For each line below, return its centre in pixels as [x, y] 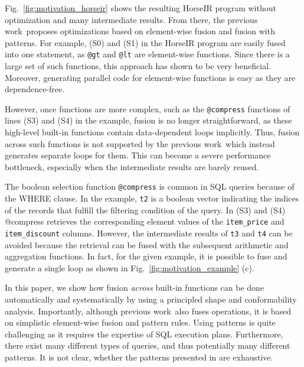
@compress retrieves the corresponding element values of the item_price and [145, 221]
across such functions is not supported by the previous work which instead [140, 143]
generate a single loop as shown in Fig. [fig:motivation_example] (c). [130, 267]
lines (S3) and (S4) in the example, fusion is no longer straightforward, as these [148, 120]
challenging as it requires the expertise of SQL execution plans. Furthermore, [144, 334]
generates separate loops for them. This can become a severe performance [138, 155]
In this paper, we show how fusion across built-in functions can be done [135, 288]
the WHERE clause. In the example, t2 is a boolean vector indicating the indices [152, 198]
